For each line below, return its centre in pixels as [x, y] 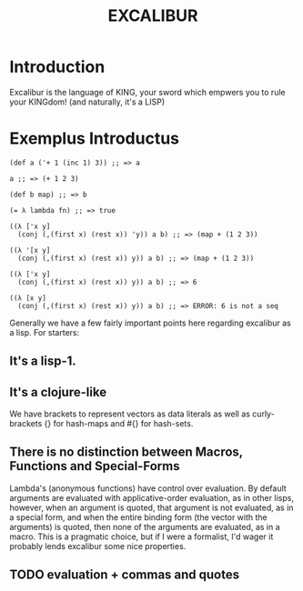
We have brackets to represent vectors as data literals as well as [130, 414]
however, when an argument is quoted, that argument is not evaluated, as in [151, 507]
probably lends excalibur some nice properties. [98, 546]
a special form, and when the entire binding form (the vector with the [139, 517]
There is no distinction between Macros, [126, 452]
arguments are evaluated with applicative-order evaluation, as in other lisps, [151, 497]
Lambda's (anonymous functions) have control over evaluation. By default [148, 488]
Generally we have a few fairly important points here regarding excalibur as [150, 323]
